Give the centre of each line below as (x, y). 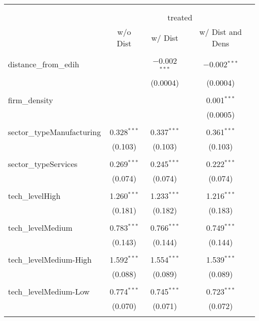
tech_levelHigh (34, 195)
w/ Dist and (221, 32)
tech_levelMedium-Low (49, 291)
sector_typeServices (43, 163)
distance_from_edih (44, 64)
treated (180, 17)
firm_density (31, 100)
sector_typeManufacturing (55, 132)
